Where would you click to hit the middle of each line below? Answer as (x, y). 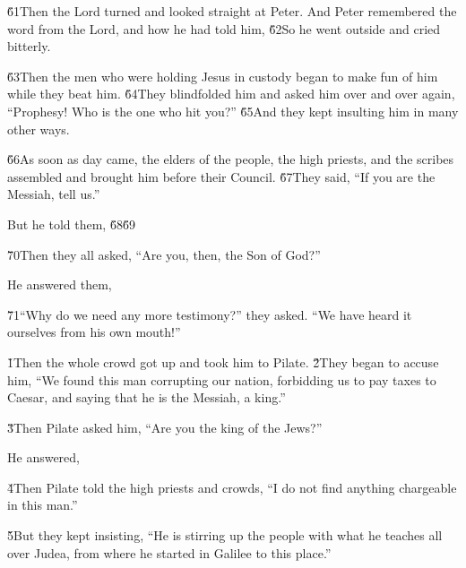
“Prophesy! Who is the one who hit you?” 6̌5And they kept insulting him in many (233, 111)
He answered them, (60, 284)
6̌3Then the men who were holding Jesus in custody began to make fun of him (223, 76)
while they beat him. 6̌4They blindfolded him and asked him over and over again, (231, 94)
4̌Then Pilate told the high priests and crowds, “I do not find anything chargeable (232, 487)
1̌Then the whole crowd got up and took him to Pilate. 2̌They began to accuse (223, 361)
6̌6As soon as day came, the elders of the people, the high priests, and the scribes (231, 159)
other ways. (39, 129)
